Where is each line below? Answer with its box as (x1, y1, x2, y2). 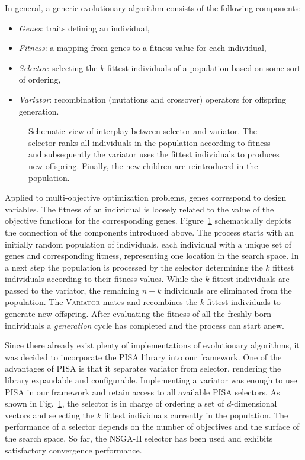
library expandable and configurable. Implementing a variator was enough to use (5, 374, 297, 386)
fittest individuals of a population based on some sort (107, 61, 301, 74)
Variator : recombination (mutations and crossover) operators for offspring (18, 93, 287, 105)
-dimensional (231, 397, 277, 410)
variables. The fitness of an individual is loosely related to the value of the (5, 202, 274, 215)
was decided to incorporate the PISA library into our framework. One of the (5, 350, 282, 363)
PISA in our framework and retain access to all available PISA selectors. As (5, 385, 280, 398)
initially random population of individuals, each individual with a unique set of (5, 237, 292, 250)
